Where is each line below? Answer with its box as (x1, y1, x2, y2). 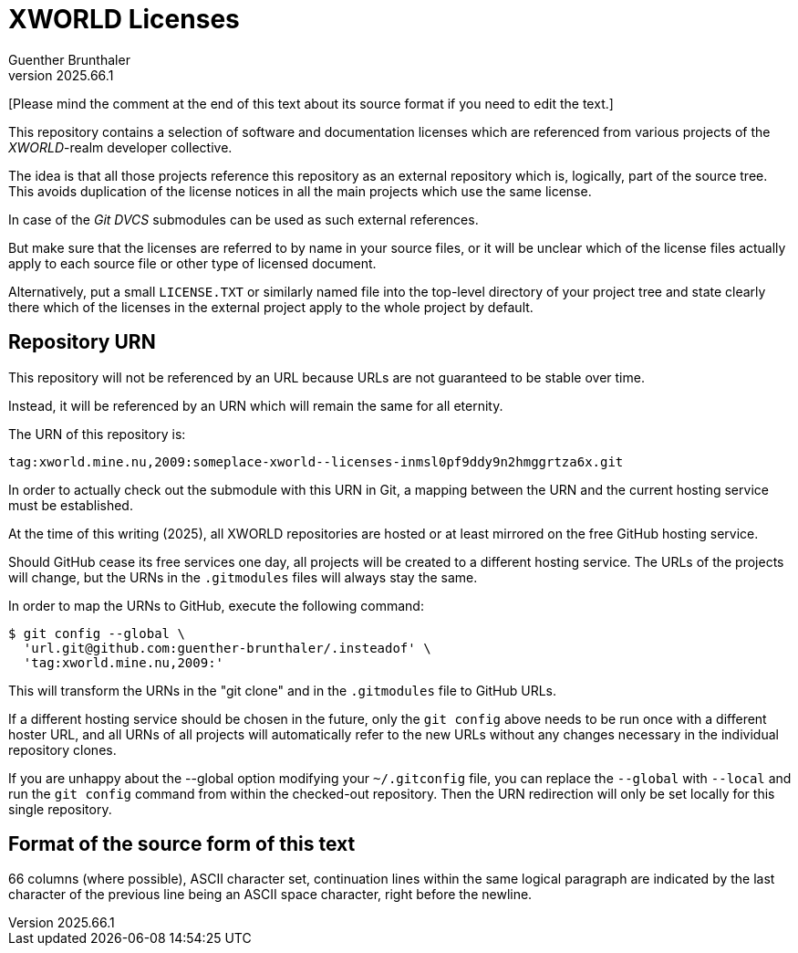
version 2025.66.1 (8, 67, 114, 83)
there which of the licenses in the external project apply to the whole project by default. (8, 298, 534, 315)
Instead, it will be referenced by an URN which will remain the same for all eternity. (8, 397, 503, 414)
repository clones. (8, 741, 117, 758)
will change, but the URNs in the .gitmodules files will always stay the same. (8, 569, 478, 585)
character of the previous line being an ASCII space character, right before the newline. (8, 886, 533, 903)
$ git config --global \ (8, 625, 185, 641)
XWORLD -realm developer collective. (8, 139, 233, 155)
